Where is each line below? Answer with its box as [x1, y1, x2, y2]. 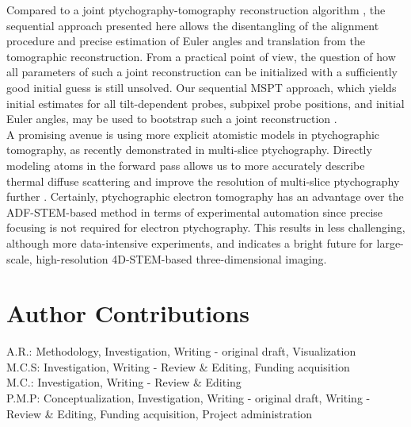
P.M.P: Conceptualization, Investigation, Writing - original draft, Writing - [6, 390, 371, 406]
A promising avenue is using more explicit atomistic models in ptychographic [6, 125, 380, 142]
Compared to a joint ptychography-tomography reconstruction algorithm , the [6, 2, 386, 17]
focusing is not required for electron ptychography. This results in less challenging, [6, 219, 405, 236]
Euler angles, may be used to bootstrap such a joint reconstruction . [6, 110, 337, 127]
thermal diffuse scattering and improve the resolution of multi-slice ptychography [6, 172, 400, 189]
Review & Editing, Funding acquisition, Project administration [6, 405, 313, 421]
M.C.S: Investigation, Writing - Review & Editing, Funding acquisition [6, 358, 350, 375]
